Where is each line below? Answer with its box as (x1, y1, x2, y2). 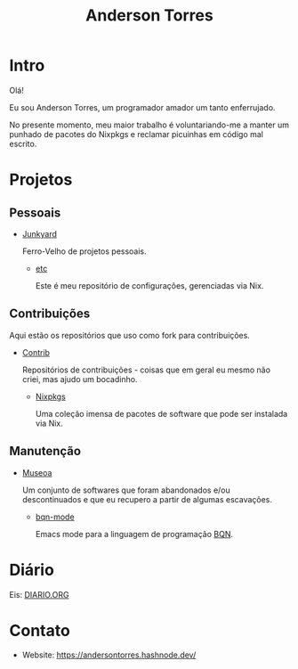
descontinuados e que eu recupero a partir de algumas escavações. (21, 494, 273, 504)
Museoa (21, 467, 52, 477)
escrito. (9, 138, 37, 149)
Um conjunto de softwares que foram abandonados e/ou (21, 485, 231, 495)
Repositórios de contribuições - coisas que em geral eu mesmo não (21, 364, 271, 375)
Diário (9, 559, 55, 580)
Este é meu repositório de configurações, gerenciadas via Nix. (35, 280, 264, 290)
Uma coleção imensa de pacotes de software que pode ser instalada (35, 408, 288, 419)
